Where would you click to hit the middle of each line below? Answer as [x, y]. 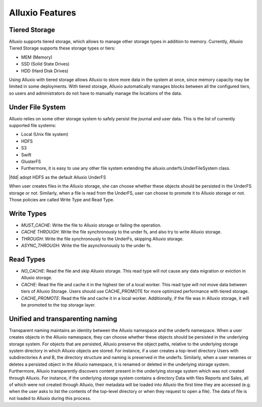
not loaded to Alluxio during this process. [50, 398]
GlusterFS [31, 162]
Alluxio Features [42, 13]
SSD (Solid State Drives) [45, 64]
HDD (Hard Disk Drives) [45, 71]
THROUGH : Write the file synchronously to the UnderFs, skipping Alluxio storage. [102, 239]
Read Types [27, 259]
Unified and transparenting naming [63, 318]
